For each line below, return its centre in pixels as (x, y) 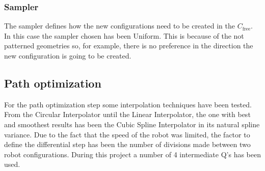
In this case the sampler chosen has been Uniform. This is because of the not (124, 35)
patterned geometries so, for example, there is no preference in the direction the (129, 46)
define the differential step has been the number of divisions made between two (127, 144)
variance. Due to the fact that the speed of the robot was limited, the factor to (127, 134)
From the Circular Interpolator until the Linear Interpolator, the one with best (127, 114)
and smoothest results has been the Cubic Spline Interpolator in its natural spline (132, 124)
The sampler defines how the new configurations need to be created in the (120, 26)
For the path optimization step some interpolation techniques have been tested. (128, 104)
